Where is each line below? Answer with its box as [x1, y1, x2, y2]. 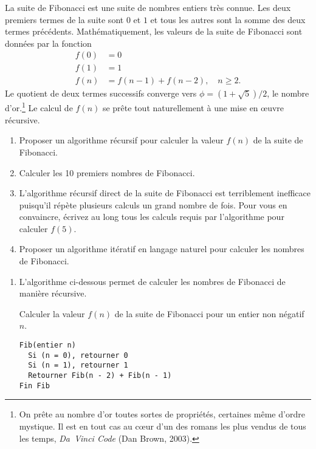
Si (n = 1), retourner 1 [28, 361, 128, 370]
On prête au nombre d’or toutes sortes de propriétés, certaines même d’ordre [19, 408, 305, 420]
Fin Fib [19, 381, 50, 390]
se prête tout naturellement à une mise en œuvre [102, 101, 284, 114]
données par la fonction [5, 36, 92, 49]
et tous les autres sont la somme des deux [150, 13, 306, 26]
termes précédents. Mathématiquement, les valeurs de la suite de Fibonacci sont [5, 25, 303, 38]
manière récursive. [19, 287, 87, 300]
